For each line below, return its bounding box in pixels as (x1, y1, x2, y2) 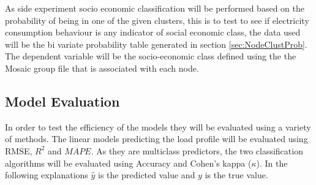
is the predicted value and (98, 168, 195, 181)
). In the (256, 156, 288, 169)
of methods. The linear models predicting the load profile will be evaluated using (5, 132, 308, 145)
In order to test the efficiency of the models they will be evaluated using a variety (5, 120, 311, 133)
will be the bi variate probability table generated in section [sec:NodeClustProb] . (5, 37, 307, 50)
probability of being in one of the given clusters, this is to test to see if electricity (5, 13, 309, 26)
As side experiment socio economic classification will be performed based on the (5, 2, 304, 14)
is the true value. (205, 168, 268, 181)
